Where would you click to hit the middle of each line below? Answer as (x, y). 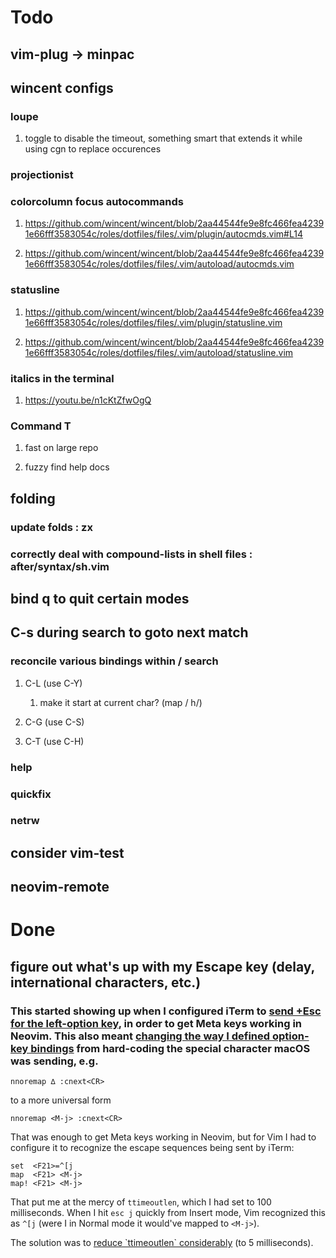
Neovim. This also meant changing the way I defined (140, 1036)
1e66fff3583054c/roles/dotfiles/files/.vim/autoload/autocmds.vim (159, 264)
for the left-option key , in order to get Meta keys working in (156, 1023)
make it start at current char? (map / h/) (121, 702)
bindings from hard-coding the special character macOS (170, 1048)
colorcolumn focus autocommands (97, 202)
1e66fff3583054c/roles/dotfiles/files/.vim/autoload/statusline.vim (159, 352)
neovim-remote (60, 887)
